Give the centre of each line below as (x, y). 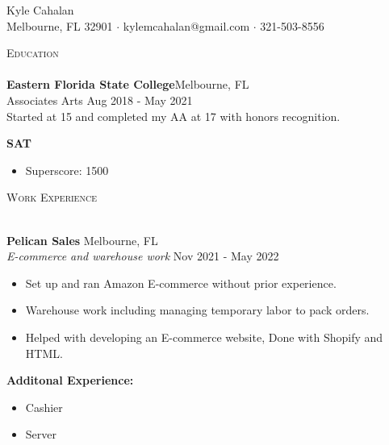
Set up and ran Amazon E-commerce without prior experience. (181, 283)
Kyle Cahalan (40, 10)
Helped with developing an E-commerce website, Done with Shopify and (204, 337)
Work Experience (52, 197)
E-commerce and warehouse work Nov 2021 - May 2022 (143, 256)
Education (33, 53)
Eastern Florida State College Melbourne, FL (128, 84)
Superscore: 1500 (67, 170)
